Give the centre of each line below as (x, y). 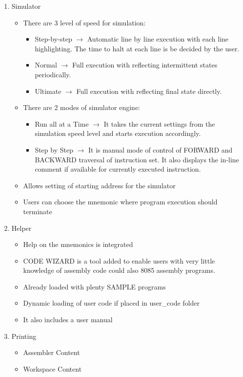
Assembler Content (51, 352)
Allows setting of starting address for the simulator (99, 185)
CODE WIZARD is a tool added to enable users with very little (119, 260)
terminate (38, 211)
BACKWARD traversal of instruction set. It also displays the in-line (137, 159)
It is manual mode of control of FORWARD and (161, 149)
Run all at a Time (62, 123)
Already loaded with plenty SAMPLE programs (94, 286)
